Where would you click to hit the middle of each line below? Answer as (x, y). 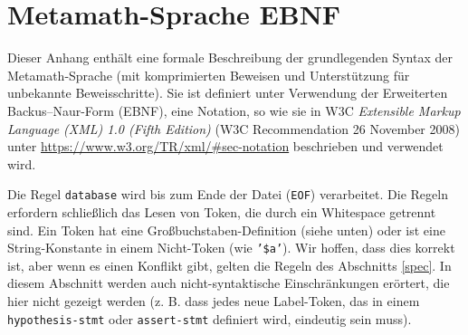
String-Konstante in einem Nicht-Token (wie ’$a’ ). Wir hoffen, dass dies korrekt (231, 248)
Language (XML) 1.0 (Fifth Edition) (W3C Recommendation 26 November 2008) (234, 128)
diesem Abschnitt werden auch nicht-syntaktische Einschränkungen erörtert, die (229, 283)
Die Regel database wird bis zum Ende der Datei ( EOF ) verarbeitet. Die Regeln (228, 194)
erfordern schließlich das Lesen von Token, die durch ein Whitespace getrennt (222, 211)
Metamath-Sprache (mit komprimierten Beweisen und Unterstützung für (209, 75)
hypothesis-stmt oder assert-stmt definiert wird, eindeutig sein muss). (210, 318)
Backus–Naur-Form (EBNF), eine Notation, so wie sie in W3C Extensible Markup (234, 110)
